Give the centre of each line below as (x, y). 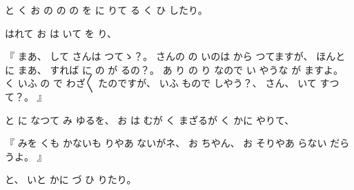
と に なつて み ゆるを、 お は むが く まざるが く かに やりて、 (150, 119)
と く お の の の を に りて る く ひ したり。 (106, 10)
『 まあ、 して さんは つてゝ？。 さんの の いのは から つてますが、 (159, 56)
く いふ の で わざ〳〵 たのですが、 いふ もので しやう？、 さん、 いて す (167, 83)
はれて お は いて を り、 (61, 33)
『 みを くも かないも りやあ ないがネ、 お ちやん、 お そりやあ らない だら (177, 143)
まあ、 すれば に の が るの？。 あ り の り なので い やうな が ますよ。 (180, 69)
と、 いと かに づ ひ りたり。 (71, 179)
